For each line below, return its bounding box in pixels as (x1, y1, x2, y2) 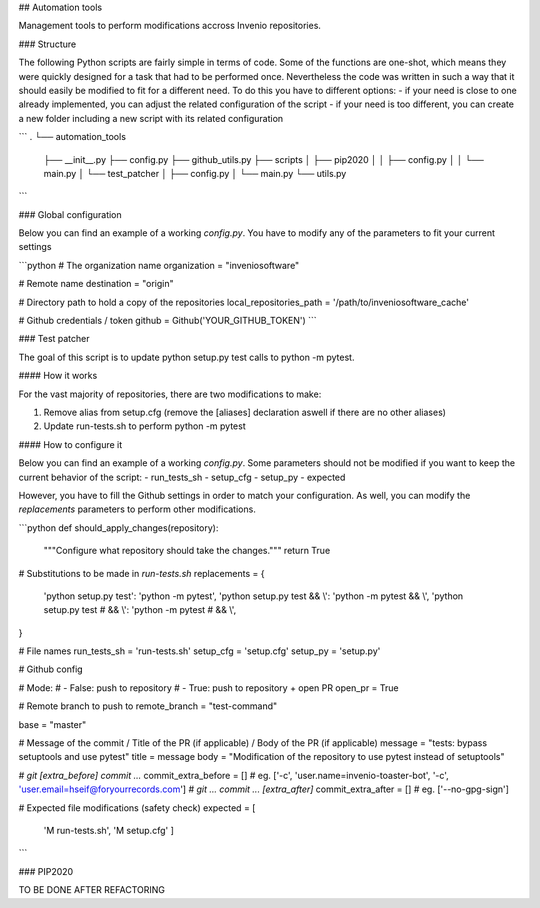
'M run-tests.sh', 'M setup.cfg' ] (43, 824, 174, 836)
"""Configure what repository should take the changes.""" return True (43, 545, 331, 557)
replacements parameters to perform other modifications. (18, 503, 257, 515)
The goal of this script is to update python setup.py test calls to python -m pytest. (18, 351, 355, 363)
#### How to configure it (18, 438, 123, 450)
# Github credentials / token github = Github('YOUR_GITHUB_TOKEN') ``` (18, 315, 317, 327)
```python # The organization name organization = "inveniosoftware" (18, 259, 300, 271)
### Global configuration (18, 208, 122, 220)
